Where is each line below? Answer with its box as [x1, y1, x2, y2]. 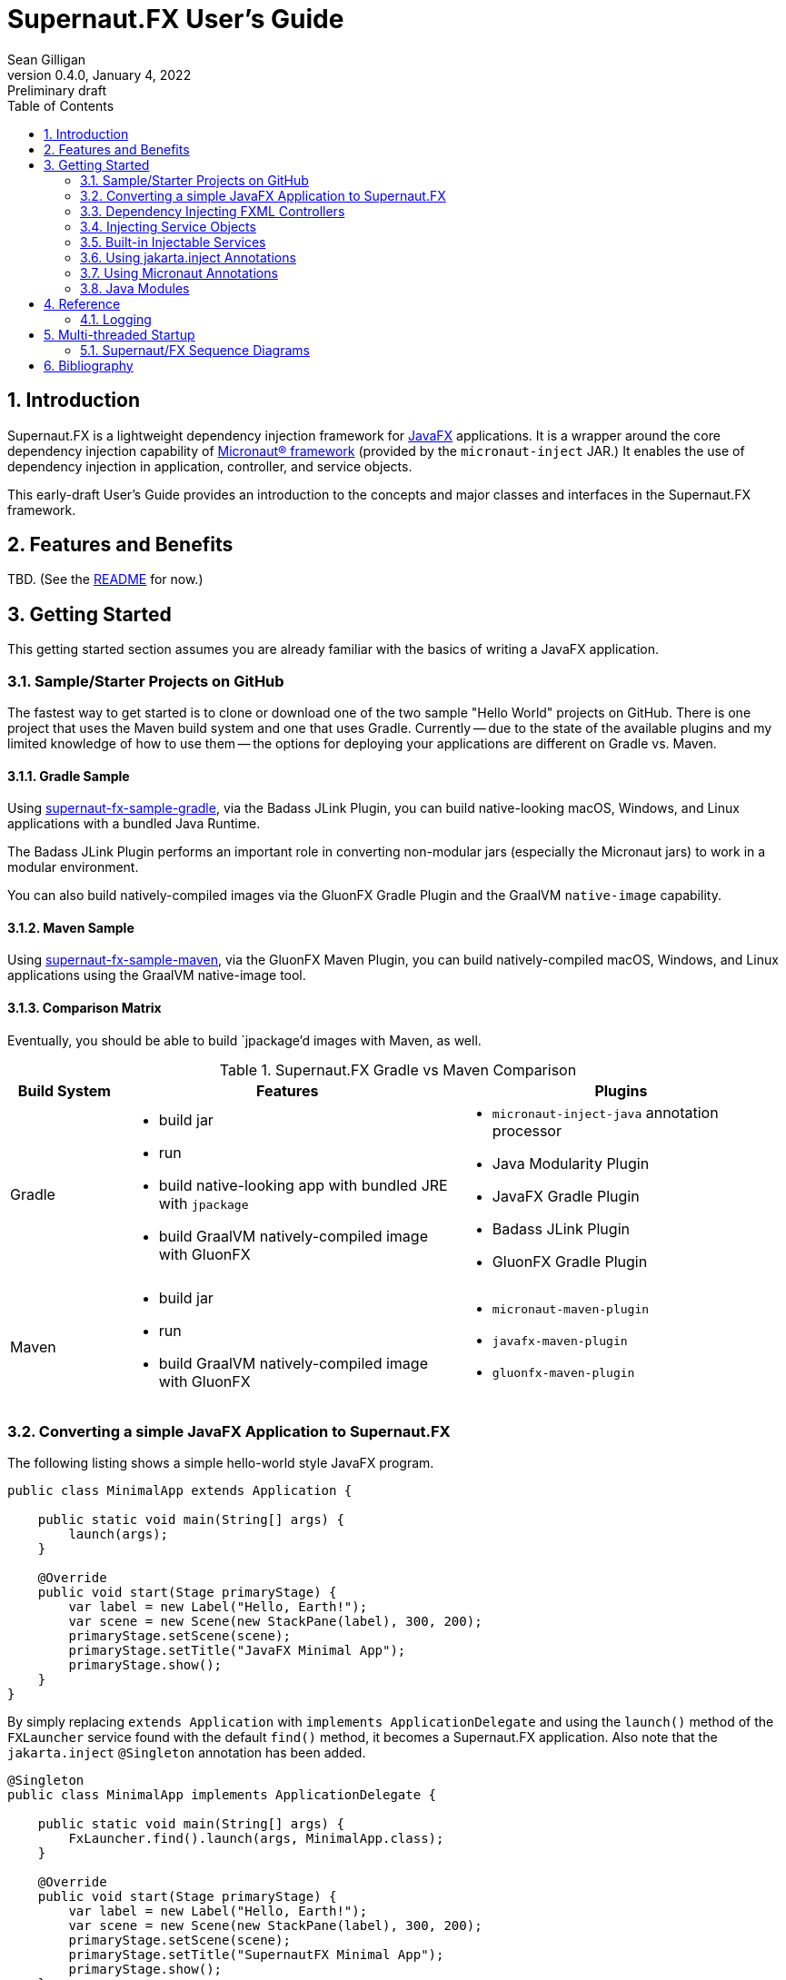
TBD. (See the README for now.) [7, 571, 204, 588]
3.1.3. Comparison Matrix [7, 1000, 162, 1016]
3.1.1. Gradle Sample [7, 767, 130, 784]
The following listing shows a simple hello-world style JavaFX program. [7, 1455, 434, 1471]
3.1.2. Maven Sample [7, 919, 134, 936]
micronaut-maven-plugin [492, 1302, 650, 1317]
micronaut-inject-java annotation [492, 1103, 719, 1122]
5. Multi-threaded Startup [44, 326, 195, 342]
